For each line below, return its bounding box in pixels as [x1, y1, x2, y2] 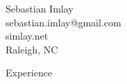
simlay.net [6, 28, 49, 43]
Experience [6, 65, 53, 80]
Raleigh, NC [6, 42, 58, 56]
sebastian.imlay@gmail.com [6, 15, 121, 29]
